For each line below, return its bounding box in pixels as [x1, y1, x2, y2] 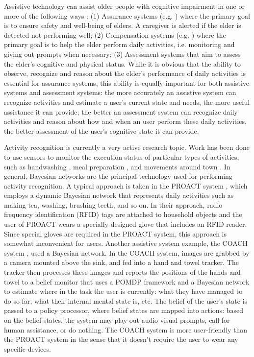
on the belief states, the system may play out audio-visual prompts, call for [4, 315, 230, 325]
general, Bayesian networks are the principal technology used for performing [4, 171, 232, 181]
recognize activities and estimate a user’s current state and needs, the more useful [4, 96, 250, 107]
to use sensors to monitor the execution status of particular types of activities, [4, 151, 239, 162]
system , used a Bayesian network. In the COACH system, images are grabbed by [4, 247, 250, 258]
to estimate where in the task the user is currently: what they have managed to [4, 286, 243, 296]
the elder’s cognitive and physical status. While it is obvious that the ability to [4, 58, 241, 69]
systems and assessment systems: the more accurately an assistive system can [4, 87, 236, 97]
